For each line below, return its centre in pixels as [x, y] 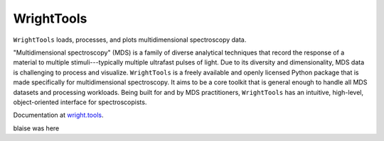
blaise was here [36, 128]
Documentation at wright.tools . [58, 115]
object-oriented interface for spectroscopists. [80, 102]
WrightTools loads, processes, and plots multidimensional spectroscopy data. [130, 40]
